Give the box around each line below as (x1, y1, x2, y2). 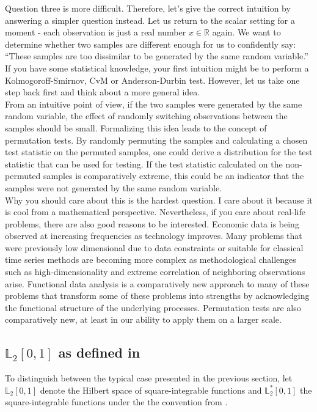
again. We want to (212, 26, 281, 39)
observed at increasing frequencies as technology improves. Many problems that (5, 229, 302, 242)
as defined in (58, 343, 140, 362)
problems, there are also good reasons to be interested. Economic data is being (5, 217, 299, 230)
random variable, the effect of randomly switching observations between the (5, 109, 288, 122)
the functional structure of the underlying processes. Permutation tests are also (5, 301, 301, 314)
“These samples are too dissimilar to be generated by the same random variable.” (5, 50, 308, 62)
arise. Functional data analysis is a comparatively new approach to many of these (5, 277, 310, 290)
